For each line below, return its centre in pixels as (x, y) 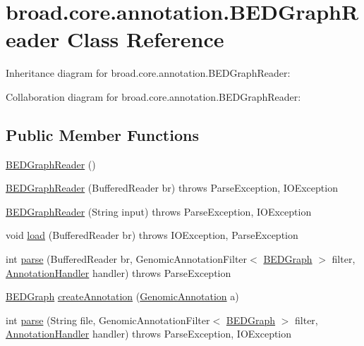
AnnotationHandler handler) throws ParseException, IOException (149, 334)
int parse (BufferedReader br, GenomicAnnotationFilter (127, 259)
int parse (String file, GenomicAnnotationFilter (108, 320)
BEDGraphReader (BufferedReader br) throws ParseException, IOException (172, 188)
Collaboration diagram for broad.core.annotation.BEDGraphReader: (153, 96)
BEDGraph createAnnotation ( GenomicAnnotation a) (122, 296)
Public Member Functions (102, 134)
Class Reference (146, 39)
